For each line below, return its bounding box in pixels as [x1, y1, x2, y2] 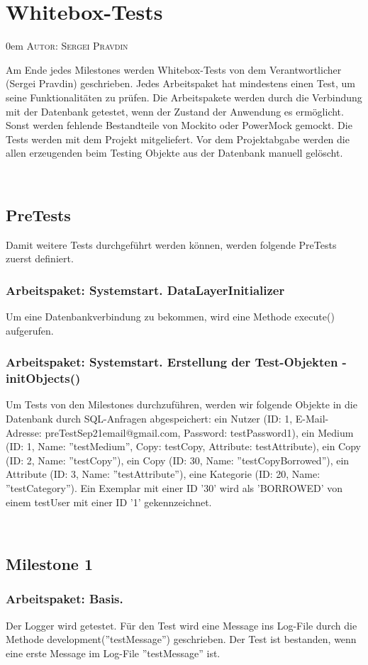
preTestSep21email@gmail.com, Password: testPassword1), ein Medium [45, 425, 354, 440]
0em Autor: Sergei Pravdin [6, 38, 128, 53]
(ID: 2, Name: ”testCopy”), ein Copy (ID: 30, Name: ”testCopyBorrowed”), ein [6, 452, 350, 467]
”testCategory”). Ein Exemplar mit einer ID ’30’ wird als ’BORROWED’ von [6, 480, 343, 495]
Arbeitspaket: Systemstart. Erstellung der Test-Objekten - [6, 353, 347, 371]
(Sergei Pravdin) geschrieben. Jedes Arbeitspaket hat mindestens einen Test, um [6, 76, 355, 91]
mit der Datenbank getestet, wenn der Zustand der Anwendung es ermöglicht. [6, 104, 344, 118]
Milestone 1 [6, 553, 93, 575]
